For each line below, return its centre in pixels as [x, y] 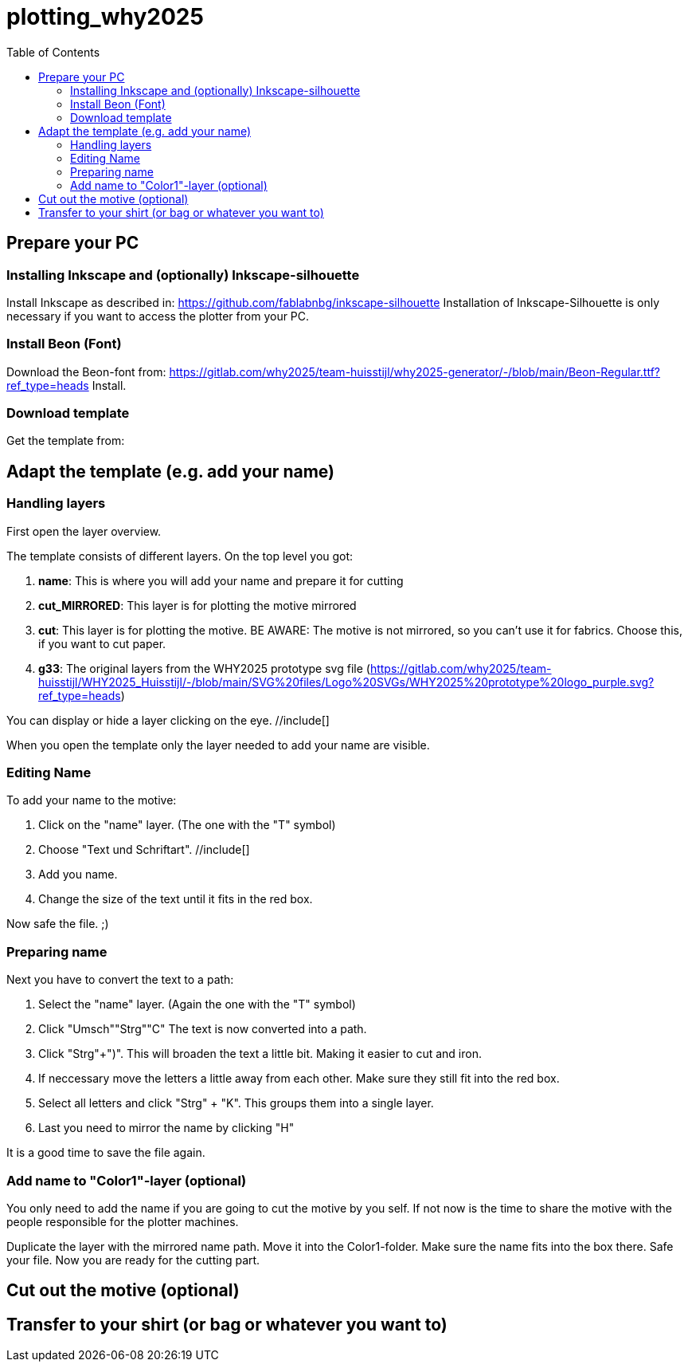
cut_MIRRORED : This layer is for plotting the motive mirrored [197, 605]
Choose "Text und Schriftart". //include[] [144, 850]
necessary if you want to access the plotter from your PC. [158, 316]
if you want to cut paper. [102, 643]
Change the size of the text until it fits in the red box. [176, 899]
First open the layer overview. [84, 531]
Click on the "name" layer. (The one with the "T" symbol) [187, 825]
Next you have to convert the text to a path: [120, 980]
